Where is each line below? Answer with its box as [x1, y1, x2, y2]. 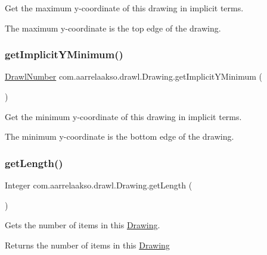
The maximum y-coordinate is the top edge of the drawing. [5, 21, 221, 34]
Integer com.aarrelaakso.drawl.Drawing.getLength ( [5, 179, 193, 191]
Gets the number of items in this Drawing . [5, 219, 160, 231]
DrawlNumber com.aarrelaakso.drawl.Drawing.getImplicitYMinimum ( [5, 70, 263, 83]
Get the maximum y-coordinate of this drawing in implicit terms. [5, 2, 244, 14]
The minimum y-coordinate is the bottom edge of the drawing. [5, 130, 234, 143]
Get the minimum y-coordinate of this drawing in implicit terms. [5, 110, 242, 122]
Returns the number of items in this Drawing [5, 238, 170, 251]
